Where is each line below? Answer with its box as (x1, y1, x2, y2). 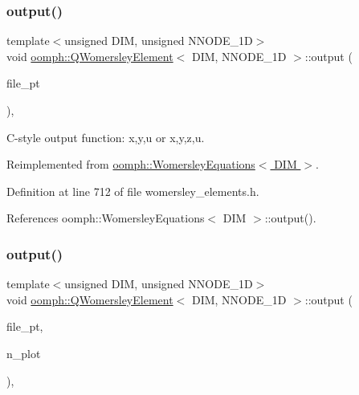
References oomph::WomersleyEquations (6, 210, 205, 226)
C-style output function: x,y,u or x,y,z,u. (6, 128, 205, 145)
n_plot (6, 344, 41, 361)
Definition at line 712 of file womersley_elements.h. (6, 182, 259, 199)
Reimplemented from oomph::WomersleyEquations (6, 156, 255, 173)
